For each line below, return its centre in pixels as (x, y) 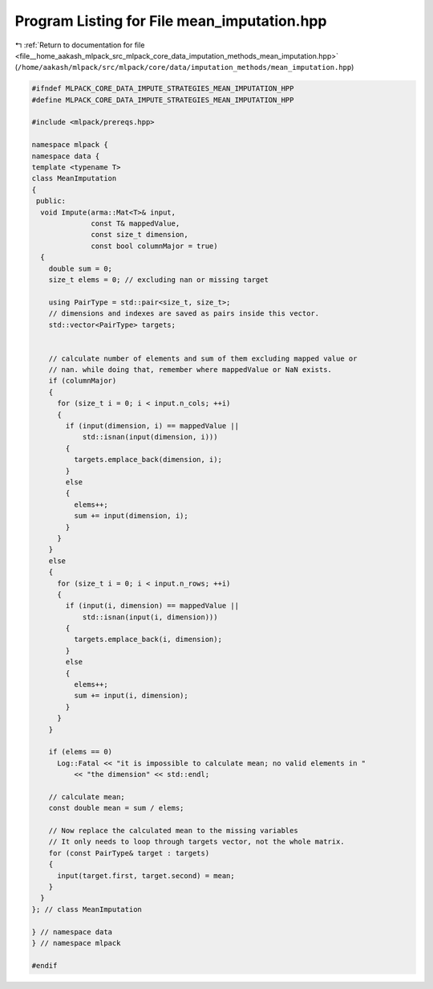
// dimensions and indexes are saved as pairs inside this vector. (184, 314)
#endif (45, 965)
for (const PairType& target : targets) (129, 853)
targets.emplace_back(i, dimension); (148, 640)
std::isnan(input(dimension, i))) (150, 437)
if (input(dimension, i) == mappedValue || (152, 426)
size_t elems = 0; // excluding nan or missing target (158, 280)
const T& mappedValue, (136, 224)
